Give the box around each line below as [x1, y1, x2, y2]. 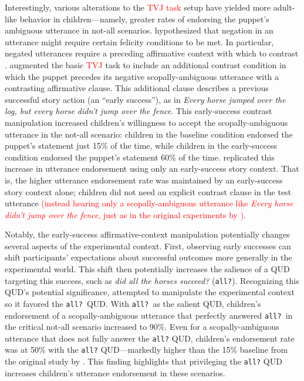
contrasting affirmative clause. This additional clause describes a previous [5, 82, 269, 94]
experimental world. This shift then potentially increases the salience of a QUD [5, 263, 290, 275]
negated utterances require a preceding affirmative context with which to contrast [5, 47, 299, 59]
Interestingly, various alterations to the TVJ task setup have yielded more [5, 1, 271, 13]
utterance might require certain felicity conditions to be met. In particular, [5, 35, 274, 48]
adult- [273, 1, 295, 13]
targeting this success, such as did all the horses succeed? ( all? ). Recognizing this [5, 274, 299, 286]
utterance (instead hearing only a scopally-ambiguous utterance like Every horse [5, 197, 293, 209]
